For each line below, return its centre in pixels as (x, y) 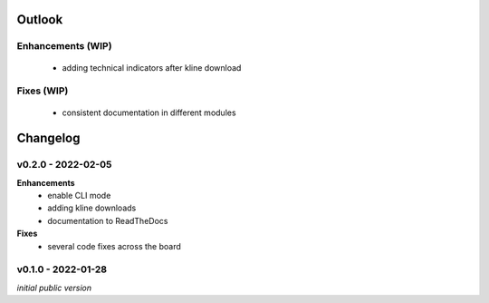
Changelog (48, 138)
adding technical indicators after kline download (152, 67)
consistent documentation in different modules (149, 112)
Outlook (40, 20)
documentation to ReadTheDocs (108, 220)
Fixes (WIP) (43, 91)
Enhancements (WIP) (64, 46)
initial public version (54, 288)
